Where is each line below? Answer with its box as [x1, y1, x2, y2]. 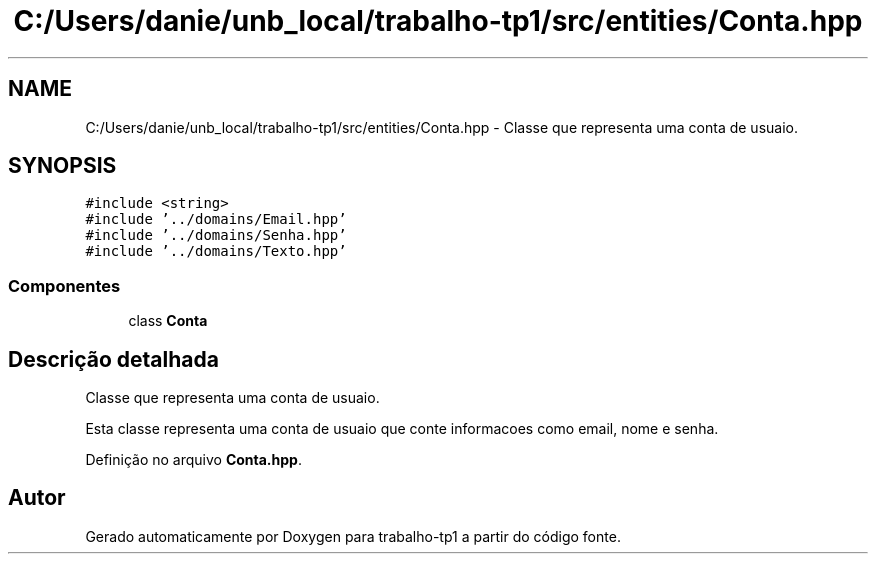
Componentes [8, 275, 121, 296]
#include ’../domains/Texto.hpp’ [85, 243, 347, 260]
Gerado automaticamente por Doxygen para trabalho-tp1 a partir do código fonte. [85, 527, 621, 545]
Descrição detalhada [8, 346, 219, 372]
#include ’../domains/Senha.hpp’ [85, 227, 347, 244]
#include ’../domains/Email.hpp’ [85, 211, 347, 228]
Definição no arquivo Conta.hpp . [85, 451, 302, 469]
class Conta [128, 312, 208, 330]
